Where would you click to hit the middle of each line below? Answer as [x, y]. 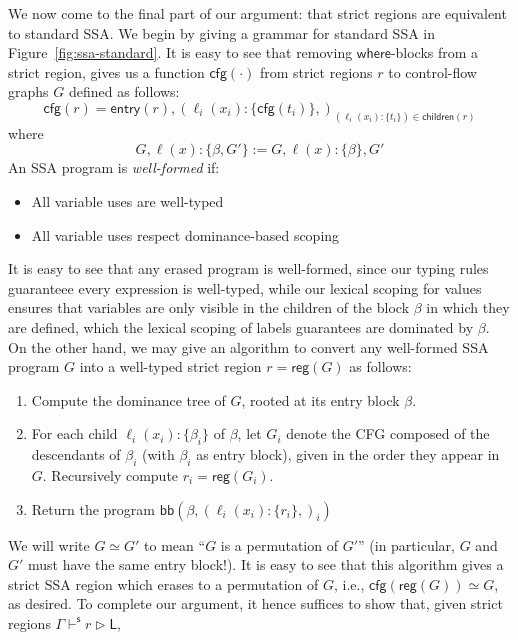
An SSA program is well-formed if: [114, 167]
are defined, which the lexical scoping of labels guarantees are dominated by [241, 326]
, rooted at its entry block [320, 399]
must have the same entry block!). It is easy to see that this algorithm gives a [266, 564]
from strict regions [316, 71]
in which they [468, 307]
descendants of [76, 454]
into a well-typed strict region [170, 366]
